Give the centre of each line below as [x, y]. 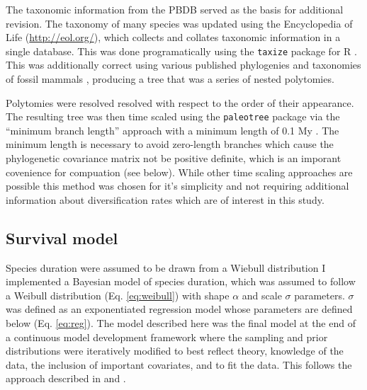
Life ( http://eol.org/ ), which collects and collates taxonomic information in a [173, 37]
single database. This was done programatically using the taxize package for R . [181, 51]
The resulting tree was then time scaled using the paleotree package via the [173, 116]
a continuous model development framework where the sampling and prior [167, 337]
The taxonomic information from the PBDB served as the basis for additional [175, 9]
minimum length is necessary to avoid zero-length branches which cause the [170, 144]
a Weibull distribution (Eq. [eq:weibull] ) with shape [118, 295]
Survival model [62, 237]
